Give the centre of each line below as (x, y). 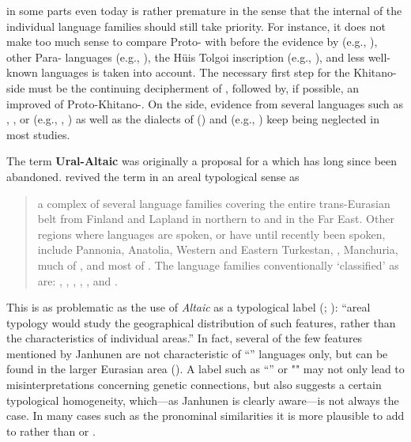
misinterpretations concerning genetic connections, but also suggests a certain (194, 385)
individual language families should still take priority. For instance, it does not (196, 26)
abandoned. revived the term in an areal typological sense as (153, 176)
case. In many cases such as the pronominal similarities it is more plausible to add (205, 416)
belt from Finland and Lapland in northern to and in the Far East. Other (216, 219)
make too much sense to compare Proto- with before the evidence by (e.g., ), (192, 42)
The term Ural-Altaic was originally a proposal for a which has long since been (202, 161)
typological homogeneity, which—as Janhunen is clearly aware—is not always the (203, 400)
